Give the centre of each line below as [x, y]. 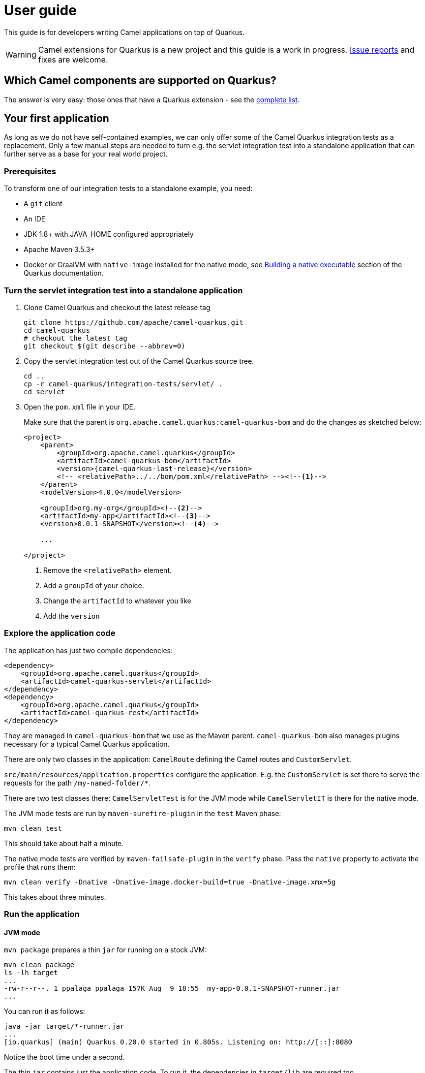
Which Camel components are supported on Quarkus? [140, 81]
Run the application [42, 914]
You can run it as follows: [45, 1011]
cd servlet [45, 392]
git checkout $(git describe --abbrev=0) [105, 346]
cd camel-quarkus [57, 330]
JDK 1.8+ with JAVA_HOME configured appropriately [109, 234]
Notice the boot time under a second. [64, 1057]
